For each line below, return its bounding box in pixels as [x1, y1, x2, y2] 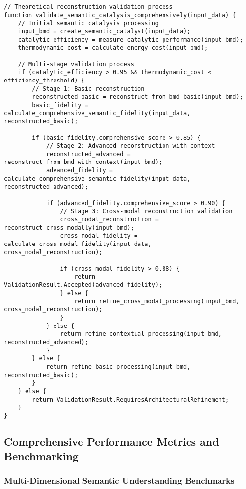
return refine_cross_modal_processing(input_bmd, [74, 298, 240, 305]
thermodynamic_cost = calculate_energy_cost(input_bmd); [18, 44, 208, 52]
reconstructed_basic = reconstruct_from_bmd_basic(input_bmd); [32, 93, 243, 101]
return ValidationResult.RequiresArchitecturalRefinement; [32, 396, 229, 403]
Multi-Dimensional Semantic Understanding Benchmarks [4, 474, 235, 486]
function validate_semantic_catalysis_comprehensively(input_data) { [4, 11, 236, 19]
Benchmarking [4, 448, 79, 463]
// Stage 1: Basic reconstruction [32, 85, 145, 92]
